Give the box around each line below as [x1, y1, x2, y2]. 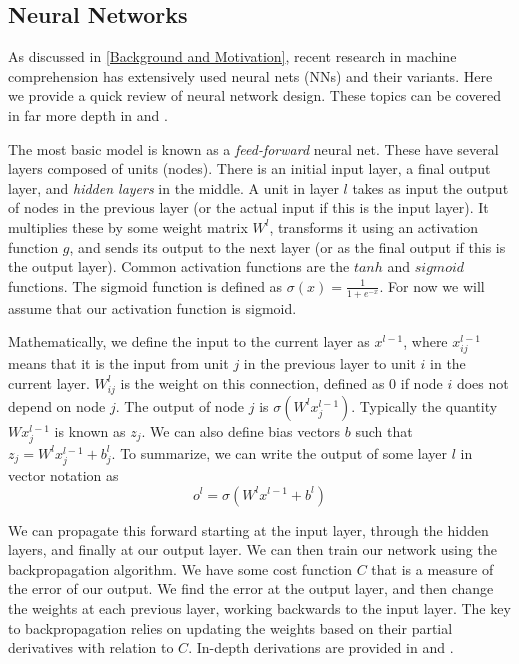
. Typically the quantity [351, 395, 498, 416]
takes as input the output [352, 177, 509, 198]
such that [355, 420, 413, 441]
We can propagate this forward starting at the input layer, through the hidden [8, 519, 489, 540]
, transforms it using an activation [269, 216, 479, 237]
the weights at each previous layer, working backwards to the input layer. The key [8, 597, 511, 618]
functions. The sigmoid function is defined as [8, 275, 283, 296]
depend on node [8, 395, 106, 416]
